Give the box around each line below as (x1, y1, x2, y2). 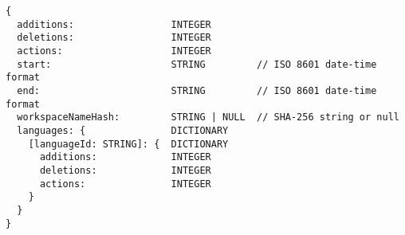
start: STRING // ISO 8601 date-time (17, 58, 377, 70)
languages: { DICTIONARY (17, 124, 229, 136)
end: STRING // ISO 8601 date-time (17, 84, 377, 96)
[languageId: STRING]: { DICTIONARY (28, 138, 229, 150)
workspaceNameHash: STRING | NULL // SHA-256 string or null (17, 112, 399, 123)
